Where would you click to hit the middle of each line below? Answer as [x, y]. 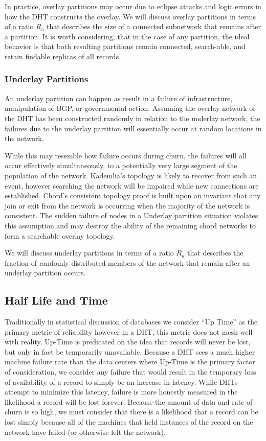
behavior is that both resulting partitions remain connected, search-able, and [125, 46]
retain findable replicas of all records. [63, 56]
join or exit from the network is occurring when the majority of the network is [127, 205]
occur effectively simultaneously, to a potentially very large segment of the [121, 165]
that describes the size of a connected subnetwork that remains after [153, 26]
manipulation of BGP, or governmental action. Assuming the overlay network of [130, 108]
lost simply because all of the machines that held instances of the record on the [129, 422]
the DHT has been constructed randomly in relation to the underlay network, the [132, 118]
